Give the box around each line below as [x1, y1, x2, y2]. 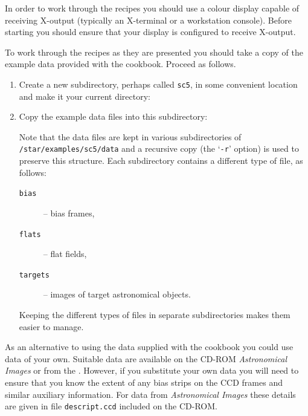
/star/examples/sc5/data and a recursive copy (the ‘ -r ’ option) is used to [19, 142, 299, 155]
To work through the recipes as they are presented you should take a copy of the [5, 45, 303, 58]
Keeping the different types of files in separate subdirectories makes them [19, 308, 290, 320]
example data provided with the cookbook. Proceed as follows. [5, 57, 236, 70]
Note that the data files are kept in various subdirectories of [19, 130, 242, 143]
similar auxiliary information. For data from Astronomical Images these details [5, 388, 296, 400]
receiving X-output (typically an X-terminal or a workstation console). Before [5, 13, 292, 26]
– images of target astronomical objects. [43, 288, 191, 301]
